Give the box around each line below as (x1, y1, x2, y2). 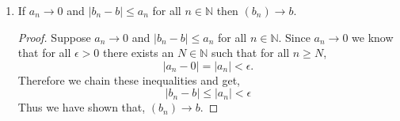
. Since (278, 28, 310, 45)
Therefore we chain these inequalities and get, (17, 71, 241, 88)
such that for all (211, 44, 290, 61)
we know (352, 28, 394, 45)
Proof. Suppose (17, 28, 91, 45)
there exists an (103, 44, 174, 61)
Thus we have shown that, (17, 99, 146, 115)
